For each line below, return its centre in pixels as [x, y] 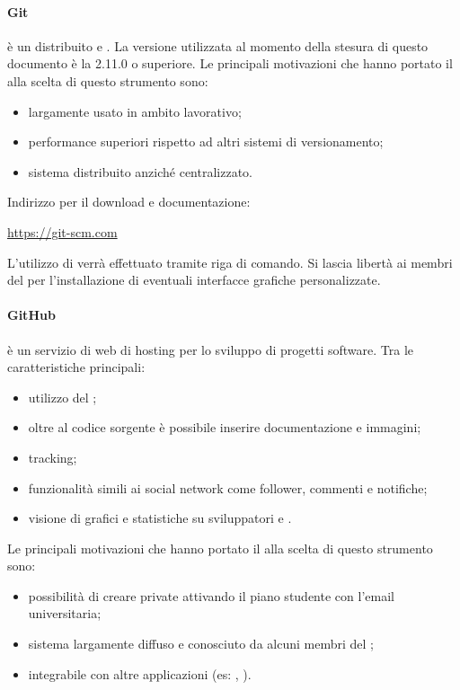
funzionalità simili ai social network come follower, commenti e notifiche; [228, 487]
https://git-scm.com [62, 231]
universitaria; [65, 613]
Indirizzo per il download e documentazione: [129, 202]
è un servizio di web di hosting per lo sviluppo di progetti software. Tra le [211, 349]
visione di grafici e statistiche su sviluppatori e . [160, 518]
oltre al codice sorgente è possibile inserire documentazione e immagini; [225, 427]
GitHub [31, 315]
